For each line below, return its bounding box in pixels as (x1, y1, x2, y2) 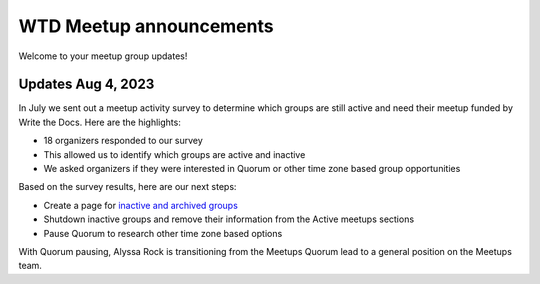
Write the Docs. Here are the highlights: (18, 116, 182, 128)
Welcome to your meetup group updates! (18, 50, 188, 62)
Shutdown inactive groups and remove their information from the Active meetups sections (43, 213, 415, 225)
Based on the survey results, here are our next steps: (18, 181, 237, 193)
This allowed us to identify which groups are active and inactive (43, 148, 306, 160)
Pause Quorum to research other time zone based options (43, 227, 283, 239)
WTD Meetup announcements (18, 15, 274, 37)
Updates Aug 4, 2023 (18, 76, 155, 93)
